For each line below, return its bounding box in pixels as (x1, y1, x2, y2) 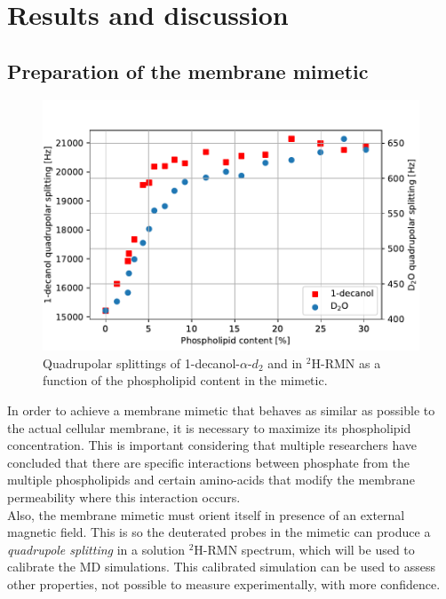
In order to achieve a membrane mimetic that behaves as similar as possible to (7, 401, 435, 420)
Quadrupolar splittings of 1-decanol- (43, 353, 240, 372)
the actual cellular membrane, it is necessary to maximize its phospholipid (7, 418, 411, 437)
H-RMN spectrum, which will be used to (194, 540, 415, 558)
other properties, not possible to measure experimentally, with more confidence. (7, 574, 441, 593)
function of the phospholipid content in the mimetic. (43, 371, 328, 390)
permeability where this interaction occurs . (7, 487, 241, 506)
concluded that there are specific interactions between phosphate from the (7, 453, 410, 471)
